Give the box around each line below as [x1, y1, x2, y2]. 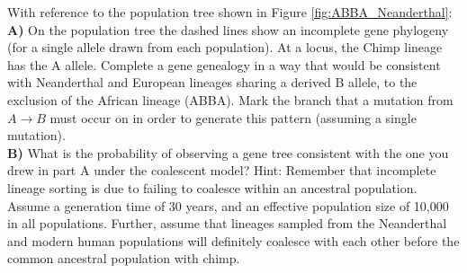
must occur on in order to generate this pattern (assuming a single [49, 108, 417, 127]
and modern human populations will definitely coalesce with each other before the [7, 231, 460, 250]
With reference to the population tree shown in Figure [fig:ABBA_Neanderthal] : [7, 3, 453, 21]
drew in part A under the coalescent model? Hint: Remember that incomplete [7, 161, 436, 180]
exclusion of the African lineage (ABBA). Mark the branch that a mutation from [7, 90, 454, 109]
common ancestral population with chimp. [7, 249, 240, 268]
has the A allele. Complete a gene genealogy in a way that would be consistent [7, 55, 441, 74]
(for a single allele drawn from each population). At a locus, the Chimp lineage [7, 38, 443, 57]
